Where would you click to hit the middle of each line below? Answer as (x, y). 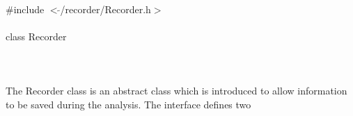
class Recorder (36, 36)
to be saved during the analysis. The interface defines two (128, 104)
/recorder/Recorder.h (105, 9)
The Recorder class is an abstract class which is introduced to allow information (176, 91)
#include (25, 9)
